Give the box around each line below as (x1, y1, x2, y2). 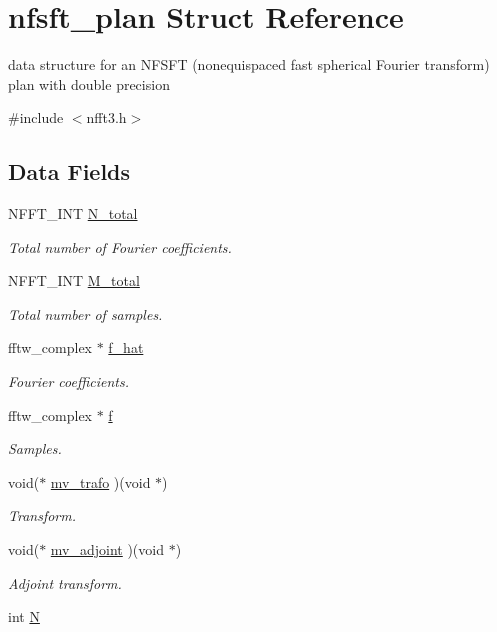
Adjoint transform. (8, 572, 122, 593)
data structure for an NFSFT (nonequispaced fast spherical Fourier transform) (8, 54, 490, 75)
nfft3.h (86, 107, 127, 128)
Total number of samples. (8, 303, 163, 324)
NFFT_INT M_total (8, 270, 140, 291)
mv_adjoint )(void (50, 539, 164, 560)
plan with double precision (8, 73, 170, 94)
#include (8, 107, 64, 128)
